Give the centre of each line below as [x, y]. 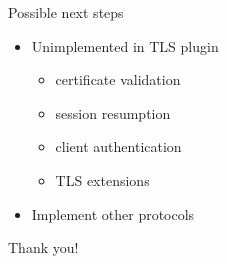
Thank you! [43, 247]
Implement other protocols [113, 213]
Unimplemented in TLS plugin [125, 45]
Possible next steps [66, 12]
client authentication [118, 146]
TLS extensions [102, 179]
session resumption [113, 112]
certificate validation [118, 79]
